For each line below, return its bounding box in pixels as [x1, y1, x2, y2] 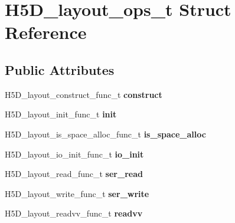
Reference [5, 20, 87, 44]
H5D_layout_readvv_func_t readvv [5, 207, 143, 219]
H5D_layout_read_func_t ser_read [5, 168, 143, 180]
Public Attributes [5, 60, 115, 78]
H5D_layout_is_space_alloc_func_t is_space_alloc [5, 127, 206, 140]
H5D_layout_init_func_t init [5, 108, 117, 120]
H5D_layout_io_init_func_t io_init [5, 147, 144, 160]
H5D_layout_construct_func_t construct [5, 88, 162, 100]
